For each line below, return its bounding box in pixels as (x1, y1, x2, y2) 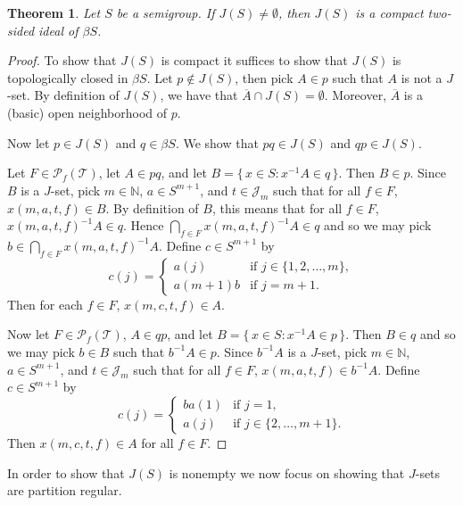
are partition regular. (7, 481, 122, 500)
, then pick (235, 68, 294, 87)
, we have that (160, 86, 238, 104)
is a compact (355, 4, 424, 21)
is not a (401, 68, 442, 87)
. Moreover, (324, 86, 387, 104)
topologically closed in (7, 68, 128, 87)
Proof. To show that (7, 51, 117, 70)
